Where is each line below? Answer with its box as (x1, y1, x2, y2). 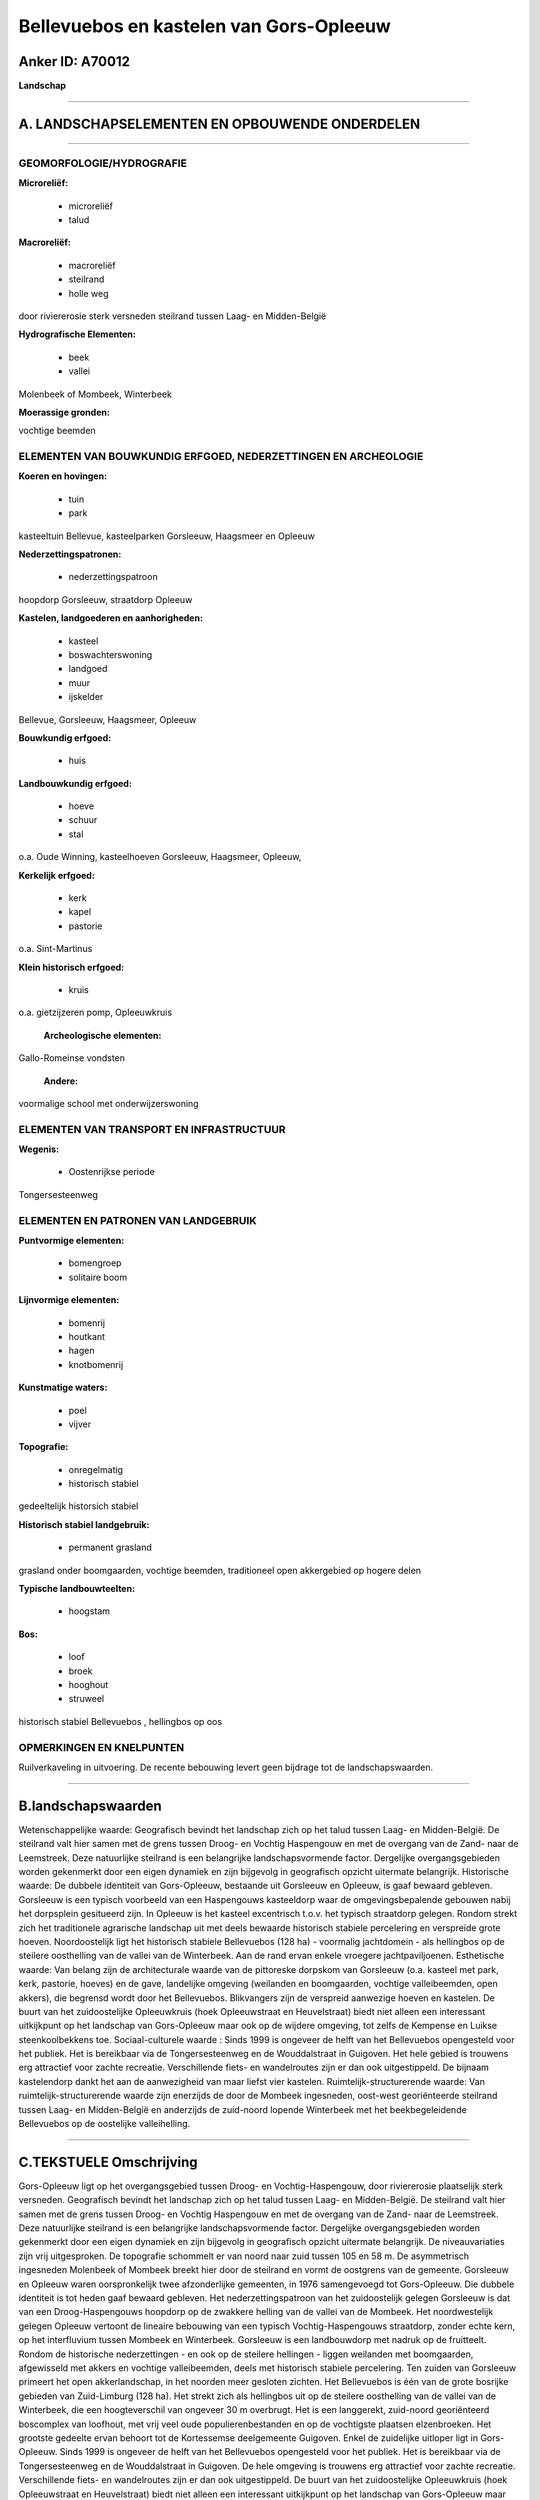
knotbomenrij (68, 1358, 124, 1370)
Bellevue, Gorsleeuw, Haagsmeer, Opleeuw (18, 713, 197, 725)
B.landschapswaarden (18, 1797, 162, 1814)
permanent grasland (68, 1541, 152, 1554)
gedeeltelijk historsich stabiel (18, 1500, 139, 1512)
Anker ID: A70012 (18, 53, 130, 70)
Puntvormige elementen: (18, 1235, 125, 1246)
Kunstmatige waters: (18, 1381, 108, 1394)
